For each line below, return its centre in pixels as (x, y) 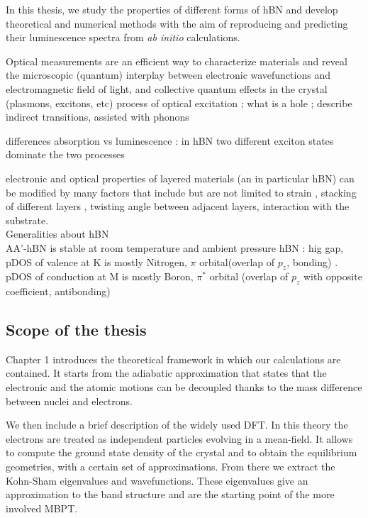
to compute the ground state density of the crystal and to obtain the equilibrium (182, 452)
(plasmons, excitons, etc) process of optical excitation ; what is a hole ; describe (179, 103)
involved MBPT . (42, 508)
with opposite (333, 276)
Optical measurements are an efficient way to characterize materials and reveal (177, 61)
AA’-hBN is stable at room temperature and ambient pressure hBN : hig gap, (175, 247)
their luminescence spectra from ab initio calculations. (123, 37)
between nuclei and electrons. (69, 401)
